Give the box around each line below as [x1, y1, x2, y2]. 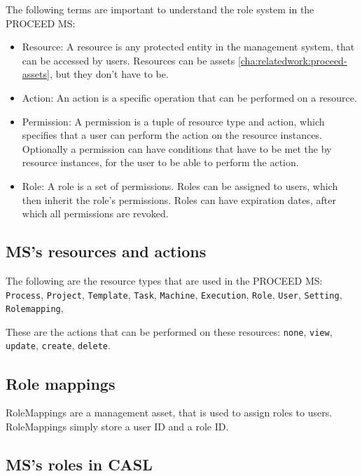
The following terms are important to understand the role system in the [6, 2, 314, 16]
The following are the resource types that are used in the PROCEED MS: [6, 273, 323, 287]
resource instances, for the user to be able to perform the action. [22, 155, 299, 170]
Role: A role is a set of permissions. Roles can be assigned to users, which [22, 178, 338, 193]
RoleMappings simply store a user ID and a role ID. [6, 419, 229, 433]
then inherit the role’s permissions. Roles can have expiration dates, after [22, 192, 336, 207]
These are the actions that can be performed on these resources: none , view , [6, 324, 333, 339]
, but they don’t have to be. [49, 67, 169, 81]
